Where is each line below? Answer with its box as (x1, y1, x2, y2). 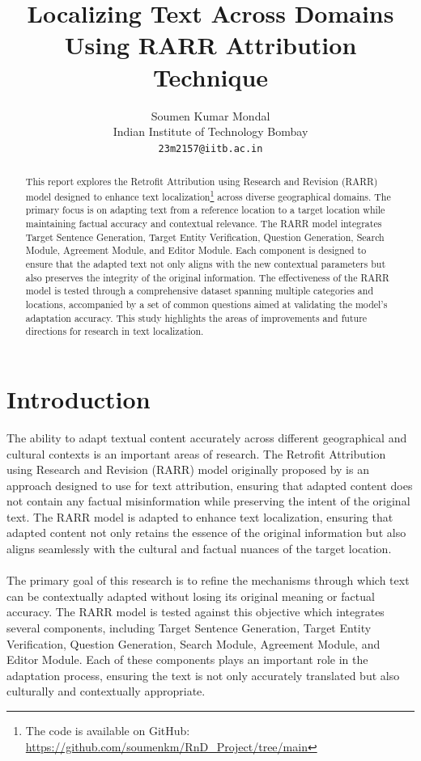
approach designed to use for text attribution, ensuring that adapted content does (6, 476, 413, 493)
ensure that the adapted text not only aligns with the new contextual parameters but (25, 257, 386, 271)
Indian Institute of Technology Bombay (113, 123, 308, 140)
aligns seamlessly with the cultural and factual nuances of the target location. (6, 540, 392, 557)
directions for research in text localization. (25, 324, 204, 338)
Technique (152, 60, 269, 93)
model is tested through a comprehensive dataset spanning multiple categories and (25, 284, 374, 298)
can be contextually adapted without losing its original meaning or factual (6, 587, 375, 604)
